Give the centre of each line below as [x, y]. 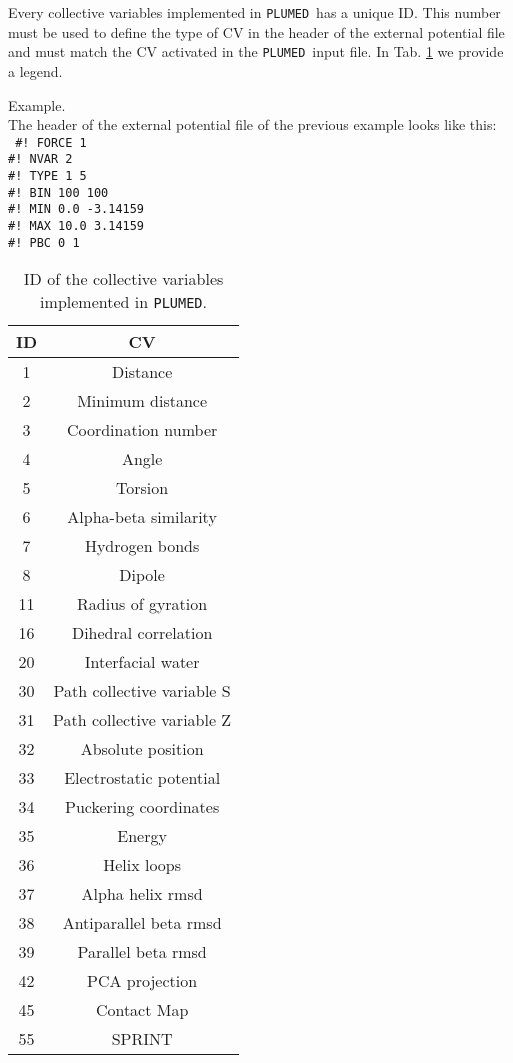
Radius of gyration [142, 604]
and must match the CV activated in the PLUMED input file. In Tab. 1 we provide [256, 51]
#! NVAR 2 [40, 159]
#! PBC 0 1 [44, 242]
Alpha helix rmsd [142, 894]
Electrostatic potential [142, 778]
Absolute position [142, 749]
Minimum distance [142, 401]
